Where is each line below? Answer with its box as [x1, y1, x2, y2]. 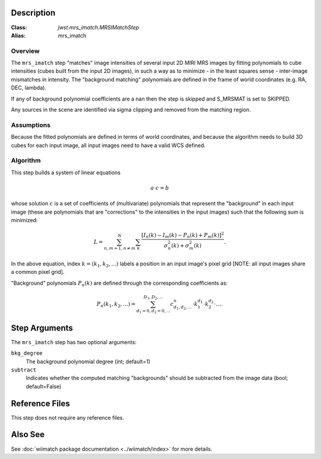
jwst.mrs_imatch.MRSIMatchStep [58, 24, 140, 31]
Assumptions [11, 121, 51, 129]
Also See [11, 429, 45, 440]
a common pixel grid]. [11, 268, 65, 276]
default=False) [26, 383, 62, 390]
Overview [11, 46, 40, 55]
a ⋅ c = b [150, 185, 169, 191]
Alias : [11, 32, 26, 39]
